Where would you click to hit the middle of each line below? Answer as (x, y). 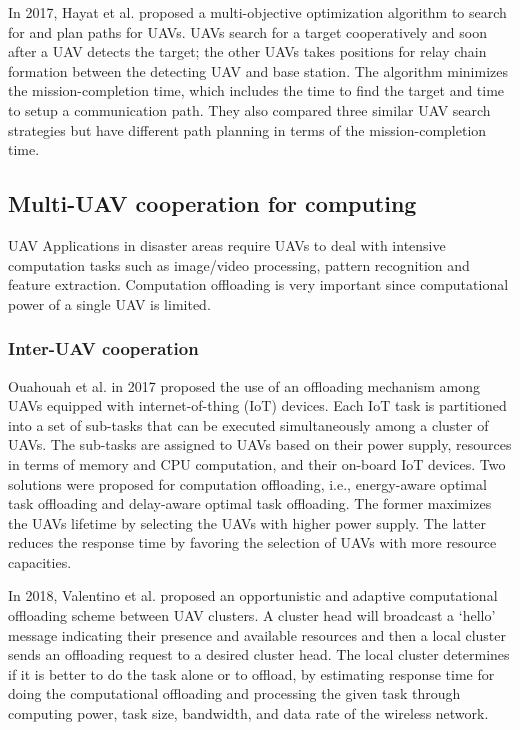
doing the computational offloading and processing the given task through (234, 693)
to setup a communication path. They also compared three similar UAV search (249, 109)
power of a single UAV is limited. (109, 303)
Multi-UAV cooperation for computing (212, 203)
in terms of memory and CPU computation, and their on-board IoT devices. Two (257, 463)
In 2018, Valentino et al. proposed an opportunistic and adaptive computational (253, 595)
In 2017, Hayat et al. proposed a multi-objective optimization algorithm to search (257, 12)
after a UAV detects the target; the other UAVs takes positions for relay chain (247, 51)
